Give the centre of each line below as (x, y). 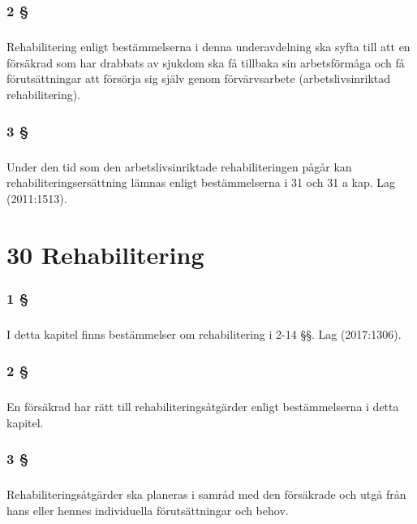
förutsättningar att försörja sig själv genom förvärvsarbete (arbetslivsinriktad (199, 78)
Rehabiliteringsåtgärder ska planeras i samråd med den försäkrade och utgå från (206, 494)
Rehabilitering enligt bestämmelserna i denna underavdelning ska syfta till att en (208, 47)
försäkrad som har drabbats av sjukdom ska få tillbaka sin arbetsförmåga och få (206, 62)
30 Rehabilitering (105, 254)
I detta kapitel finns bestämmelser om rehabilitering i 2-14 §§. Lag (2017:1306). (204, 334)
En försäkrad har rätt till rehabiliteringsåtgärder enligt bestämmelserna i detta (203, 406)
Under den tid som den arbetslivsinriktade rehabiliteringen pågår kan (179, 166)
